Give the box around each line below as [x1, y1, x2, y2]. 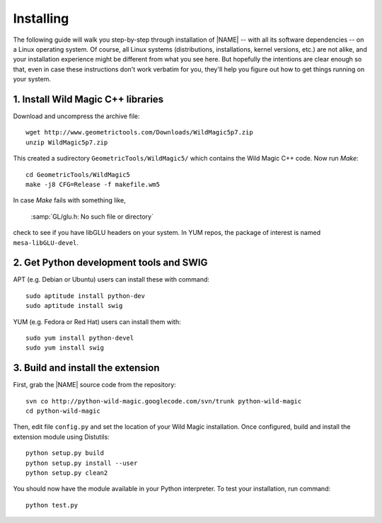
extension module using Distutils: [13, 432, 110, 441]
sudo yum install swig [25, 344, 105, 352]
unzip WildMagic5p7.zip [25, 138, 108, 146]
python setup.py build [25, 449, 105, 457]
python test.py [25, 501, 79, 509]
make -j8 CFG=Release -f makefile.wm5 [25, 180, 161, 188]
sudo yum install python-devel [25, 334, 134, 342]
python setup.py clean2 [25, 469, 108, 477]
